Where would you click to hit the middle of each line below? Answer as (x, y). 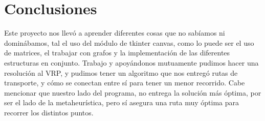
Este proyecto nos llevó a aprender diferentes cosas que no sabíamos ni (115, 33)
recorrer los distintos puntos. (49, 112)
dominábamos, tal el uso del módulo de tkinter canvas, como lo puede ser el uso (129, 42)
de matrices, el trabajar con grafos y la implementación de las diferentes (117, 53)
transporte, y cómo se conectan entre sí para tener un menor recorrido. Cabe (125, 83)
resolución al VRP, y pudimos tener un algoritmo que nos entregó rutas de (121, 72)
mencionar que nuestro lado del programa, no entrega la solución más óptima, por (133, 92)
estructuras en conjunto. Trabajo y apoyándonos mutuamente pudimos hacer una (131, 62)
